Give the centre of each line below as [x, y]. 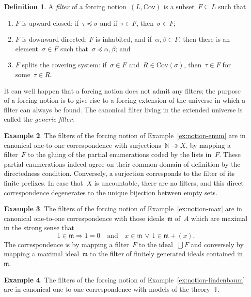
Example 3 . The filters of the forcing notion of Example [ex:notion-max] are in [123, 209]
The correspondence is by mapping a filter [67, 244]
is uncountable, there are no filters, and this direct [169, 182]
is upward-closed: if [50, 23]
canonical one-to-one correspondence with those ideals [84, 218]
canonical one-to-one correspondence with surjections [83, 145]
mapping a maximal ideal [42, 254]
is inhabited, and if [124, 39]
